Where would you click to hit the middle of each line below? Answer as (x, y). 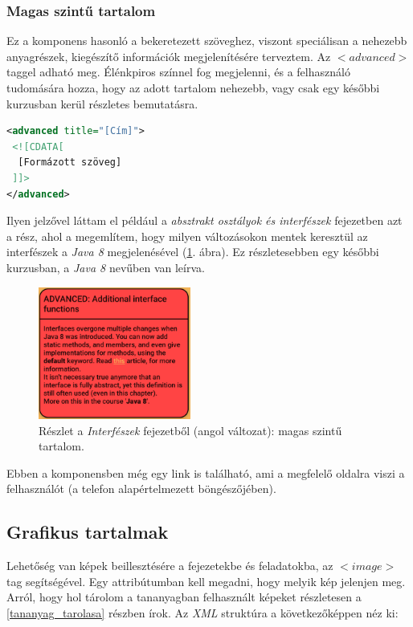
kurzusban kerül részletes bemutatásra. (102, 103)
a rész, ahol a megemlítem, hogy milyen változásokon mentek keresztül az (187, 236)
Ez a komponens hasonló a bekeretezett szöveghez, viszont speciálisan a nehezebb (207, 41)
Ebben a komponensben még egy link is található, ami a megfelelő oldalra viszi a (206, 472)
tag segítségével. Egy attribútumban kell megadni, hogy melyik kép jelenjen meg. (206, 581)
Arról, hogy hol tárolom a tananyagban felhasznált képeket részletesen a (184, 597)
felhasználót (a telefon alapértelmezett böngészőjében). (141, 489)
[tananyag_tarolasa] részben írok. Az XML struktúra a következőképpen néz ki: (202, 612)
